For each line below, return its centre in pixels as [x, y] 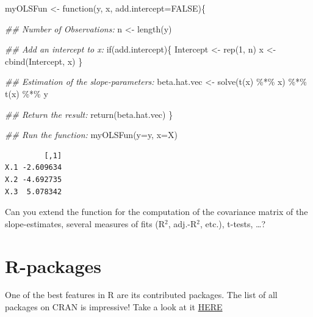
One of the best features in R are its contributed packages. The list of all [141, 295]
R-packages [53, 265]
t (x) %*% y [27, 93]
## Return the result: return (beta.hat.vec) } [89, 114]
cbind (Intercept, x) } [44, 61]
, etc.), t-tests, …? [233, 223]
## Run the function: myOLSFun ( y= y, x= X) [91, 135]
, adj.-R [182, 223]
